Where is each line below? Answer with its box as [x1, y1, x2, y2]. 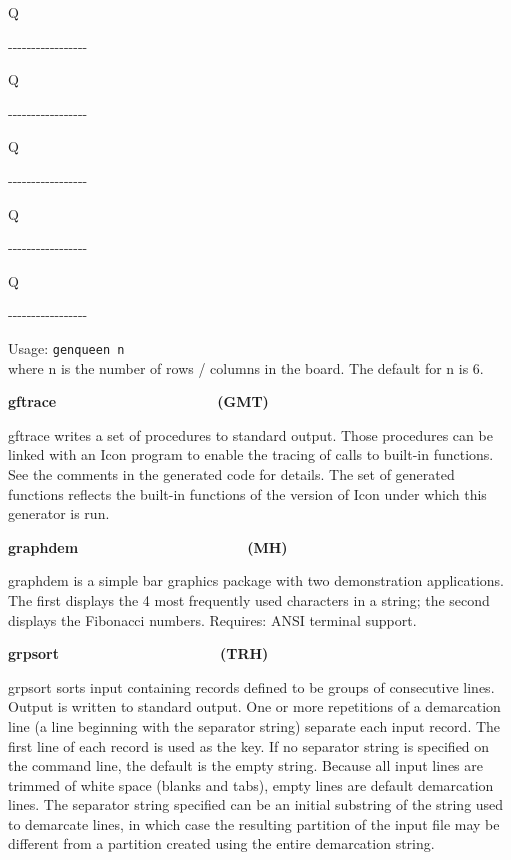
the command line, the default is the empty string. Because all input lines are [8, 755, 484, 776]
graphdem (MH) [8, 536, 288, 557]
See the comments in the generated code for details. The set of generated [8, 463, 455, 484]
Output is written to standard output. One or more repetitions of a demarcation [8, 696, 501, 717]
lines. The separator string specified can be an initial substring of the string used [8, 794, 504, 815]
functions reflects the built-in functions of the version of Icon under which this [8, 483, 487, 504]
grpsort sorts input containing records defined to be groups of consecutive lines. [8, 676, 495, 697]
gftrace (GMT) [8, 391, 269, 412]
